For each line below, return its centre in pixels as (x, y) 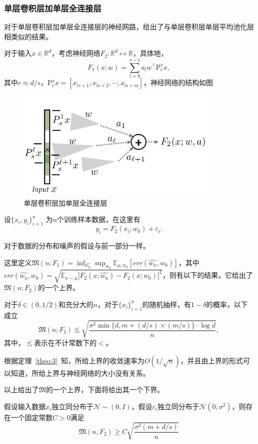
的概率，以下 (227, 304)
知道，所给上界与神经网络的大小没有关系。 (80, 373)
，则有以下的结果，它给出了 (208, 275)
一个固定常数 (32, 417)
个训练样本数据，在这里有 (98, 219)
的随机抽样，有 (166, 304)
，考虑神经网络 (76, 53)
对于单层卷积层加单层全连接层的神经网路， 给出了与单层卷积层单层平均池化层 (129, 27)
